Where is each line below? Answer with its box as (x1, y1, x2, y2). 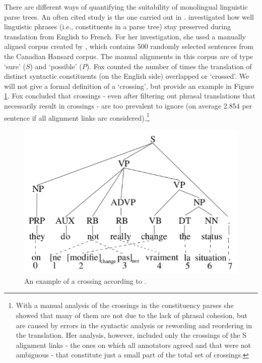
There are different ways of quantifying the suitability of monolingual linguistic (4, 2, 248, 12)
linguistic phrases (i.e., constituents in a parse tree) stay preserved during (4, 21, 231, 32)
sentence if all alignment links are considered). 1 (4, 111, 150, 123)
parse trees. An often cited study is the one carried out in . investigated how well (4, 11, 254, 22)
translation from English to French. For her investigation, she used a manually (4, 31, 246, 41)
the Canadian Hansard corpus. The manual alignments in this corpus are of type (4, 50, 253, 61)
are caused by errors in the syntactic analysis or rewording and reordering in (16, 320, 252, 330)
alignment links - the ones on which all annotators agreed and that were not (16, 339, 251, 350)
